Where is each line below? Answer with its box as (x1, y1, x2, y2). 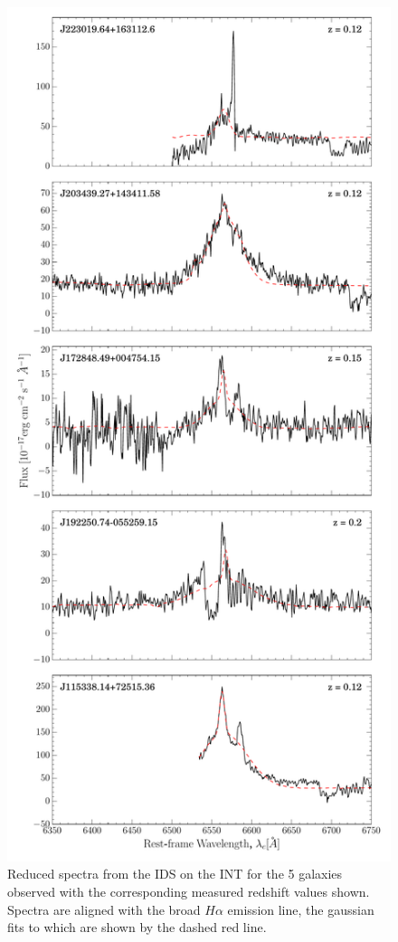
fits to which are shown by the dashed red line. (7, 918, 267, 937)
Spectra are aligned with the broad (7, 899, 201, 918)
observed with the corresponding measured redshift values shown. (7, 882, 370, 901)
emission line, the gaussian (227, 899, 374, 918)
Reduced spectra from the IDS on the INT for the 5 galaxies (7, 864, 343, 883)
